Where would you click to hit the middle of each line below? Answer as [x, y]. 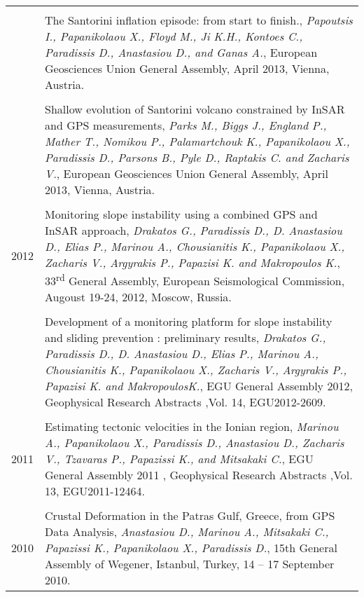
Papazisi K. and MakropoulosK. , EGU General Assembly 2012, [199, 386]
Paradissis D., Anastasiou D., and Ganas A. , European [181, 52]
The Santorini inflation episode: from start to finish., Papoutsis [199, 20]
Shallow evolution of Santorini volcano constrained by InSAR [195, 109]
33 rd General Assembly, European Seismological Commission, [195, 280]
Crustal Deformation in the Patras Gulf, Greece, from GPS [190, 516]
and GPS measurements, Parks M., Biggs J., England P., [186, 125]
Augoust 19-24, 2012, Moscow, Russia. [138, 297]
